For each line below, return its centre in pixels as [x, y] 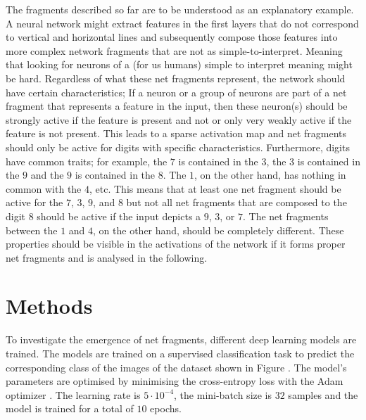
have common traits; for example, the [87, 161]
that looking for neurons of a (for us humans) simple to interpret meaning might [179, 64]
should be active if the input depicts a [119, 216]
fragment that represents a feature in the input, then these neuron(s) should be [177, 106]
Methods [49, 306]
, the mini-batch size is [223, 394]
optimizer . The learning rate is [73, 394]
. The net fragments [286, 216]
